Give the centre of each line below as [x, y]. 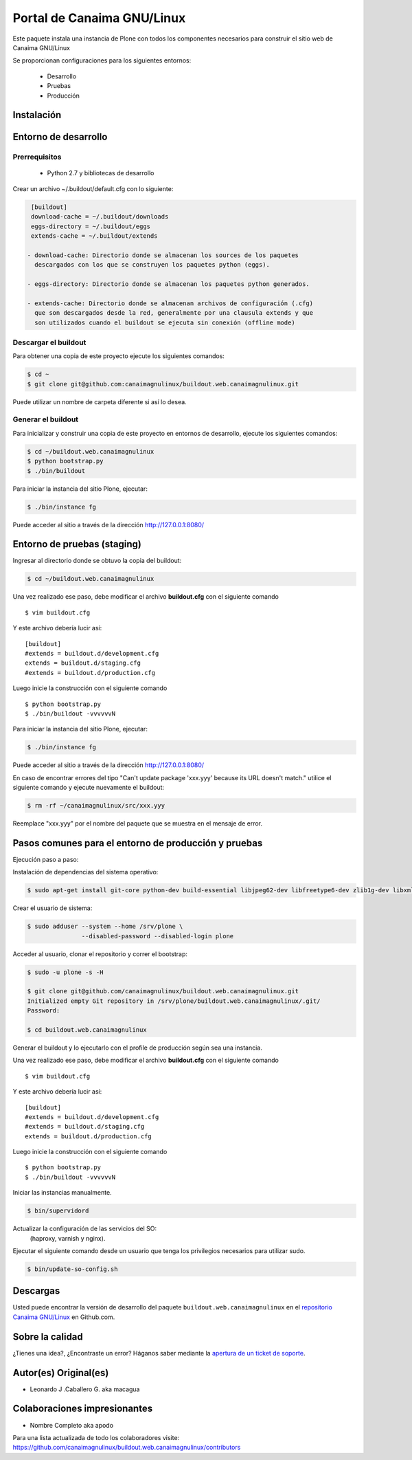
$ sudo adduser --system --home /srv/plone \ [105, 927]
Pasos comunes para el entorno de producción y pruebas [138, 843]
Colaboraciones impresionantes [83, 1409]
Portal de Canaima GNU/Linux [99, 18]
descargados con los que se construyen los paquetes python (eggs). [152, 265]
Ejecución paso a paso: [46, 859]
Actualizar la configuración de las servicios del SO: [85, 1229]
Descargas [36, 1291]
